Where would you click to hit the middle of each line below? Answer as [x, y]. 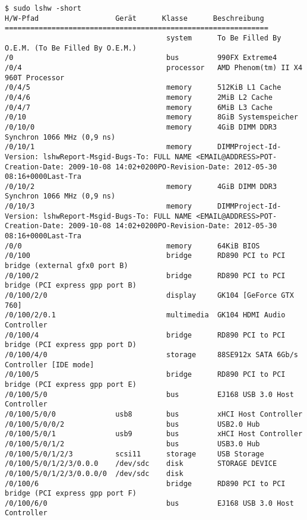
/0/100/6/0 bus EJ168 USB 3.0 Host [149, 503]
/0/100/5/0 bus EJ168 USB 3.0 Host [149, 394]
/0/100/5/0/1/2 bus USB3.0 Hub [132, 444]
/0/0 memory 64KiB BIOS [132, 246]
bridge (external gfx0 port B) [67, 266]
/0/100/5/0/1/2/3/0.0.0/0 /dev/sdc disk [94, 473]
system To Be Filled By [224, 38]
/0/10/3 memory [98, 207]
